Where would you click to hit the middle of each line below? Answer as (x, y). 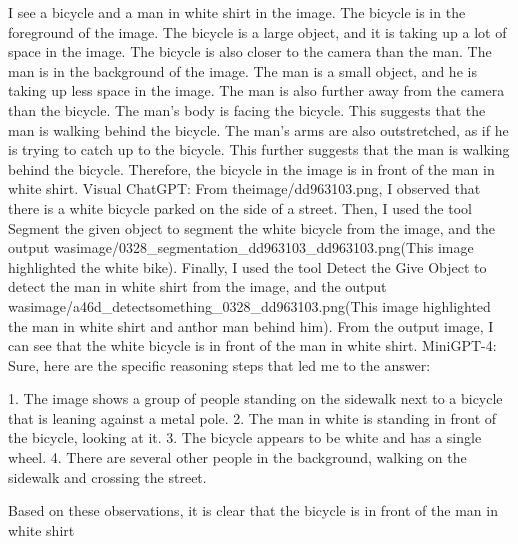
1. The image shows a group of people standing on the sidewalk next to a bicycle (255, 398)
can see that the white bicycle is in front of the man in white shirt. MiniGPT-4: (252, 345)
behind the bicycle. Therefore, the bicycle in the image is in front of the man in (251, 168)
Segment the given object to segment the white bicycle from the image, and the (251, 227)
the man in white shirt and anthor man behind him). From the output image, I (251, 325)
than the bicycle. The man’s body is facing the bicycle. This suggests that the (247, 109)
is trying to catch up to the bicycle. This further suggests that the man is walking (259, 149)
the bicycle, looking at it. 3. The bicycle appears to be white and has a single (245, 437)
